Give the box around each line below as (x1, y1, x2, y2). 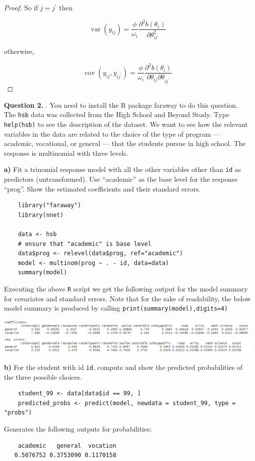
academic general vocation (18, 442, 117, 449)
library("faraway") (18, 202, 81, 209)
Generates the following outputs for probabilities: (4, 423, 152, 434)
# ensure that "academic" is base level (18, 240, 152, 247)
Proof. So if (4, 2, 38, 12)
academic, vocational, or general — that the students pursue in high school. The (4, 138, 246, 148)
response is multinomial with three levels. (4, 147, 128, 158)
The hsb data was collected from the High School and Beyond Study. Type (4, 109, 229, 120)
